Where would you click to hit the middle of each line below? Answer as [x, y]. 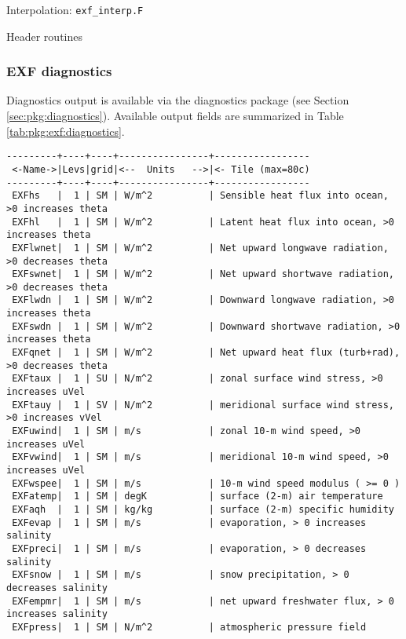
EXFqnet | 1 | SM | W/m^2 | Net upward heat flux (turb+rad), [206, 353]
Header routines [44, 36]
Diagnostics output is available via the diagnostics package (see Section [178, 100]
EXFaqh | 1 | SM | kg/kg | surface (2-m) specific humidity [203, 509]
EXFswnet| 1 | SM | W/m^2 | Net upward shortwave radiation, [203, 274]
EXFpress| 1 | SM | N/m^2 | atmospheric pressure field [189, 627]
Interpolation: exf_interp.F [75, 9]
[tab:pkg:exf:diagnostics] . [66, 131]
